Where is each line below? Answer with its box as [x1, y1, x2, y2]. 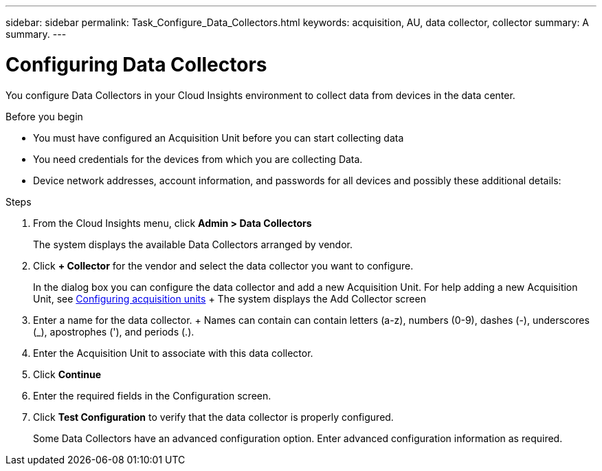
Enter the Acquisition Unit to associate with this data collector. [33, 347, 313, 359]
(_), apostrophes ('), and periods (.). [33, 325, 194, 338]
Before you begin [5, 110, 83, 122]
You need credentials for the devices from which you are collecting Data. [33, 153, 363, 165]
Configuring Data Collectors [5, 52, 267, 76]
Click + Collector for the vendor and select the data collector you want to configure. [33, 259, 414, 272]
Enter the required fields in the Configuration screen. [33, 389, 271, 402]
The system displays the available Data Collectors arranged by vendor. [33, 238, 353, 250]
